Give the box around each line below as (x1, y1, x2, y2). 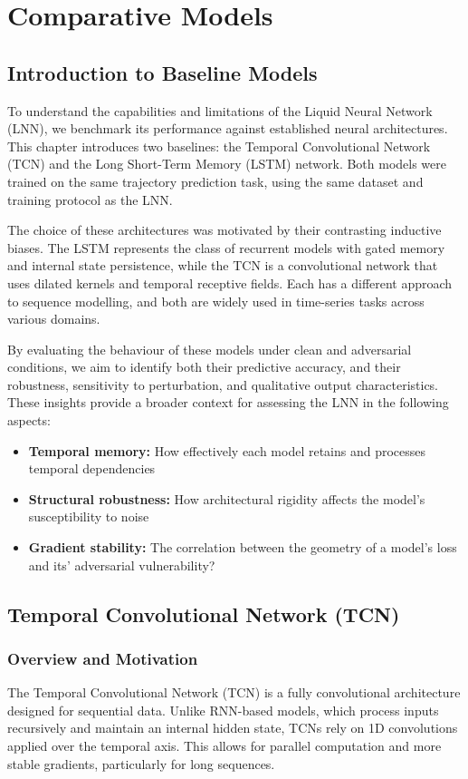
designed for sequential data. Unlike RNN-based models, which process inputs (7, 700, 439, 719)
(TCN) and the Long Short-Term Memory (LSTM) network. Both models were (7, 154, 447, 173)
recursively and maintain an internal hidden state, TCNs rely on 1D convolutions (7, 718, 458, 737)
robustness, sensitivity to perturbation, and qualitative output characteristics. (7, 375, 439, 394)
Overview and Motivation (7, 647, 198, 669)
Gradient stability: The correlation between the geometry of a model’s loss (28, 538, 457, 557)
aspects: (7, 411, 51, 430)
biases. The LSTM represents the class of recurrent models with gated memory (7, 238, 445, 257)
